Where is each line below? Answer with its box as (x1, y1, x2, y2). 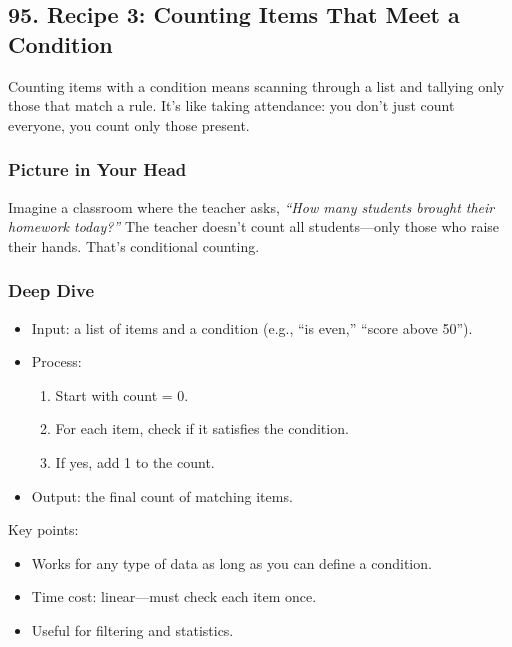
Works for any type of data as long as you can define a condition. (31, 552, 432, 573)
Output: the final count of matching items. (31, 485, 293, 506)
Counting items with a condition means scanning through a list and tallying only (8, 75, 505, 96)
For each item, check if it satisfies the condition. (55, 418, 349, 439)
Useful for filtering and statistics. (31, 619, 234, 640)
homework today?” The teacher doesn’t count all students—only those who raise (8, 216, 500, 237)
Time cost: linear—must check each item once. (31, 586, 317, 607)
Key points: (8, 519, 79, 540)
